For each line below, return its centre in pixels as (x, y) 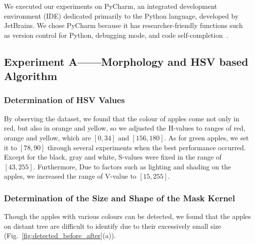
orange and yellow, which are (48, 137)
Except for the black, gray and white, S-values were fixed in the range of (113, 157)
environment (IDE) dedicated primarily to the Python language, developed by (121, 15)
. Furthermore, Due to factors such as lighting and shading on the (132, 166)
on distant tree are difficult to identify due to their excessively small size (113, 226)
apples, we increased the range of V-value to (70, 176)
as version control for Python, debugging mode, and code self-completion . (116, 35)
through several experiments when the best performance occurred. (147, 147)
